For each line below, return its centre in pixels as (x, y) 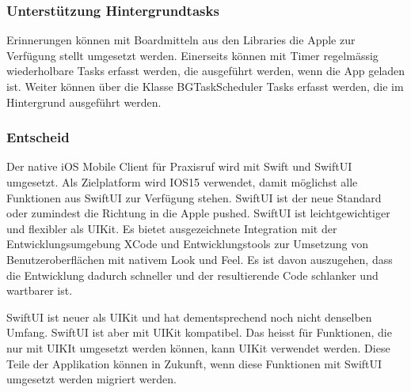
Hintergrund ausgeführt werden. (84, 102)
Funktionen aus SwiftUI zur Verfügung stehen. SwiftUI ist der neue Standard (194, 197)
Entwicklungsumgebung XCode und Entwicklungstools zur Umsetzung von (187, 244)
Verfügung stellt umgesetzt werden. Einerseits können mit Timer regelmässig (192, 55)
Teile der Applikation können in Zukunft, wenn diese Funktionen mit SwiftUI (194, 363)
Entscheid (38, 137)
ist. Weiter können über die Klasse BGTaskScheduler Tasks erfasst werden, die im (205, 86)
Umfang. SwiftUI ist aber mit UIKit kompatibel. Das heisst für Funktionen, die (199, 332)
